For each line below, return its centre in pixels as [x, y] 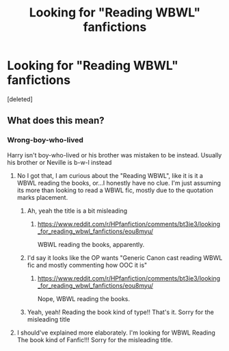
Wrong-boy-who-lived [45, 140]
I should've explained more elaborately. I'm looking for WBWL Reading [116, 333]
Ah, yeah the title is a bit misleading [77, 211]
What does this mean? [56, 121]
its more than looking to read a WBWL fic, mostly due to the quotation [115, 190]
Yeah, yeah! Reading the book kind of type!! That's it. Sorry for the [120, 312]
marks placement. [42, 197]
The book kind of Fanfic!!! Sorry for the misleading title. [95, 339]
